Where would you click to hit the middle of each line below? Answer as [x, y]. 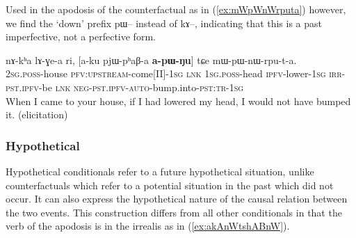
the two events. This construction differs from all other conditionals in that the [174, 212]
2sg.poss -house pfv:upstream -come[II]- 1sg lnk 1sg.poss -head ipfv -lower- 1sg [166, 73]
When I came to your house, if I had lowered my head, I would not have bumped [178, 101]
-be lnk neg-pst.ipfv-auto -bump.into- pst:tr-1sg [141, 87]
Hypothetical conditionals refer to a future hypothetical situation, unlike [160, 171]
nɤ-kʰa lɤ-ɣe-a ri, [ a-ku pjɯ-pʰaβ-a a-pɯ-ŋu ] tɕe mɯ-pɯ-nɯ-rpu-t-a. [151, 59]
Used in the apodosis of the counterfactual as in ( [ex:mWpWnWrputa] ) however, [176, 9]
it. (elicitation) [37, 114]
